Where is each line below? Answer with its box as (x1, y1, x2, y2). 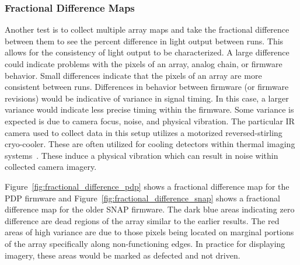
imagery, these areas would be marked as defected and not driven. (5, 249, 240, 261)
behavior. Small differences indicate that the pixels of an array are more (5, 69, 262, 81)
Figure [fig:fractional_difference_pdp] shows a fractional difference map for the (5, 180, 289, 192)
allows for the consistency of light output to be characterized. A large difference (5, 46, 289, 58)
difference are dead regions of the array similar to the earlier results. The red (5, 214, 280, 226)
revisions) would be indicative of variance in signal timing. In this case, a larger (5, 92, 289, 104)
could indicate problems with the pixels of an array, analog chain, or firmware (5, 58, 282, 69)
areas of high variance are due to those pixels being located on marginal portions (5, 226, 294, 238)
